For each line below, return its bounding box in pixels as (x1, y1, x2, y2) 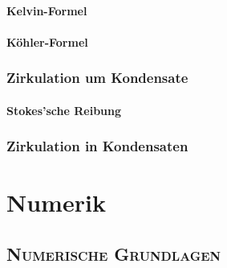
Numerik (6, 186, 106, 219)
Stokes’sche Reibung (6, 101, 122, 118)
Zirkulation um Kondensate (6, 68, 188, 88)
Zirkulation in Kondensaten (6, 136, 188, 156)
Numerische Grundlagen (6, 241, 221, 266)
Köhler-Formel (6, 33, 88, 50)
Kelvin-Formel (6, 2, 87, 19)
